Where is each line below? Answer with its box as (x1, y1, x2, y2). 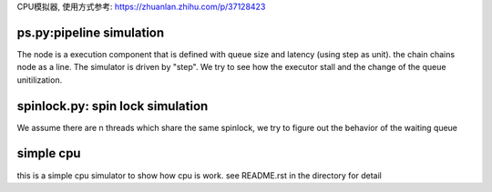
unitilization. (16, 74, 63, 86)
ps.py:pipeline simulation (16, 25, 165, 40)
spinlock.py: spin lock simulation (16, 98, 209, 114)
